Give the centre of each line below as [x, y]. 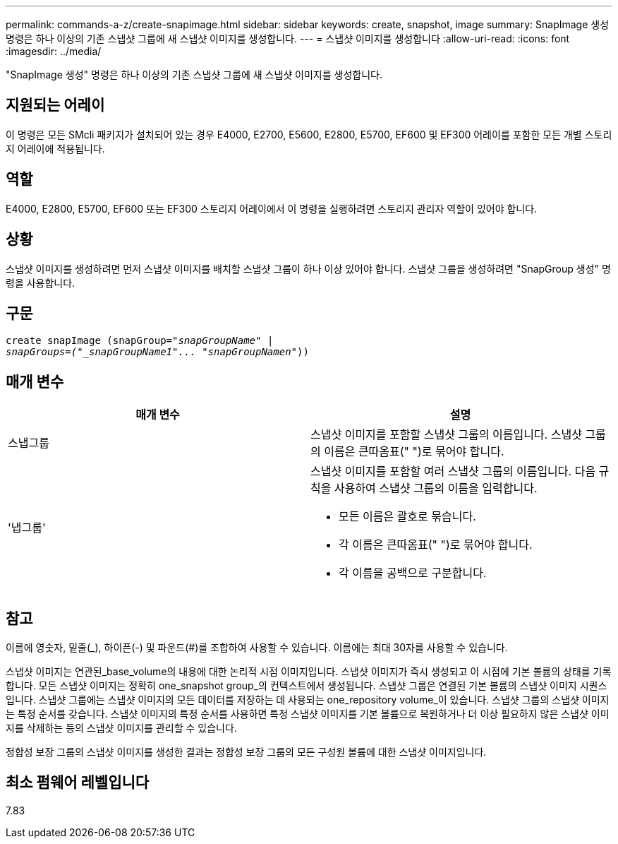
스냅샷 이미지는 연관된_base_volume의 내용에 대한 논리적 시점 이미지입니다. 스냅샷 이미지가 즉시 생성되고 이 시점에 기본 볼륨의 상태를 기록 [309, 672]
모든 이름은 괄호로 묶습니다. [407, 517]
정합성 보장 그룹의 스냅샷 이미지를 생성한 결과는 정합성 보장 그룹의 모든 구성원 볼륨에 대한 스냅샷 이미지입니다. [246, 752]
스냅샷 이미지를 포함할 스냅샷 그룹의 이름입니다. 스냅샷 [446, 435]
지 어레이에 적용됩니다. [55, 148]
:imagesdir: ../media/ [54, 51]
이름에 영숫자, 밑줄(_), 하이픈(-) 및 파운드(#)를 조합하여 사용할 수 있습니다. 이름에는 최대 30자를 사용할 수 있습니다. [257, 648]
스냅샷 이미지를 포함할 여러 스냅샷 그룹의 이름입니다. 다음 [453, 471]
